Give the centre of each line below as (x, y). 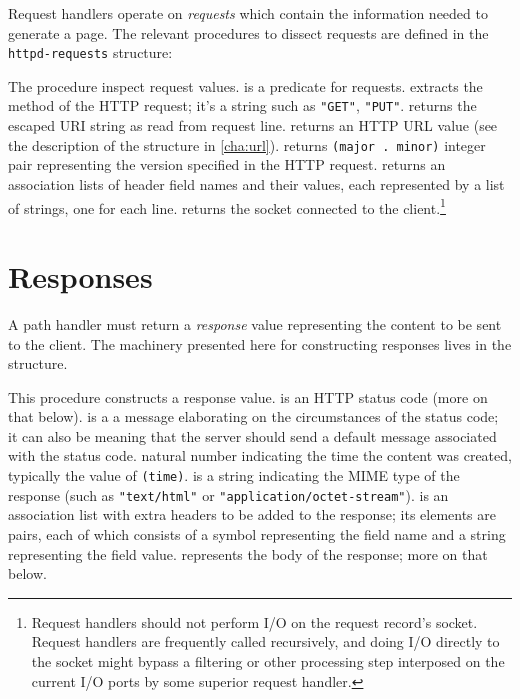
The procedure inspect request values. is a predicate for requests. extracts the (245, 85)
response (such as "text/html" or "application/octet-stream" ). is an (228, 494)
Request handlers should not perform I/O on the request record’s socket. (254, 621)
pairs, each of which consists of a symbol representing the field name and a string (257, 533)
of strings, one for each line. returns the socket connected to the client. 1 (227, 206)
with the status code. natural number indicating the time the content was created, (260, 455)
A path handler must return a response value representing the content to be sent (255, 323)
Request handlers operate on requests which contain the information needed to (248, 13)
